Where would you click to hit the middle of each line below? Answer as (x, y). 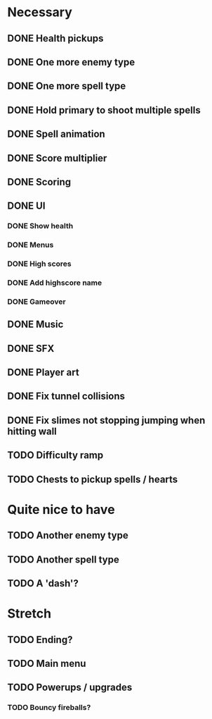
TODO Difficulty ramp (55, 455)
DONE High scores (39, 264)
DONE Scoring (39, 182)
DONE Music (35, 325)
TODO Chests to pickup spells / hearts (93, 479)
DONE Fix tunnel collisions (66, 397)
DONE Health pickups (55, 38)
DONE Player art (43, 373)
